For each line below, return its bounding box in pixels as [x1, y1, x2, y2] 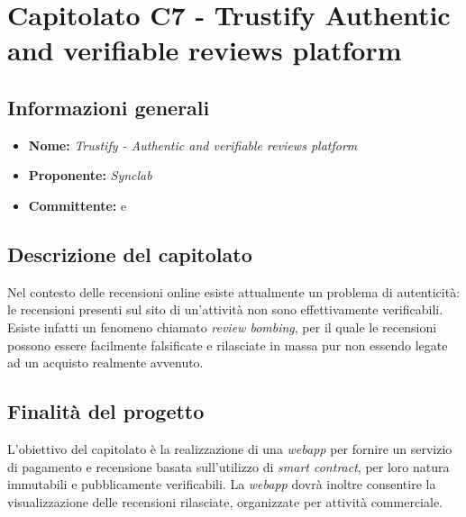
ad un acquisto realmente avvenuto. [7, 353, 204, 372]
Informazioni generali [7, 93, 210, 121]
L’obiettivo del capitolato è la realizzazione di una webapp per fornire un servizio [7, 439, 452, 458]
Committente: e [28, 195, 127, 214]
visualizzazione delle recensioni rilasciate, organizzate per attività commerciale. [7, 492, 443, 511]
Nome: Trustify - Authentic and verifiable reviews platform [28, 135, 358, 154]
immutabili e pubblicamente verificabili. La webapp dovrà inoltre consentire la [7, 475, 436, 494]
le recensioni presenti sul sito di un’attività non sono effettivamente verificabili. [7, 300, 443, 319]
